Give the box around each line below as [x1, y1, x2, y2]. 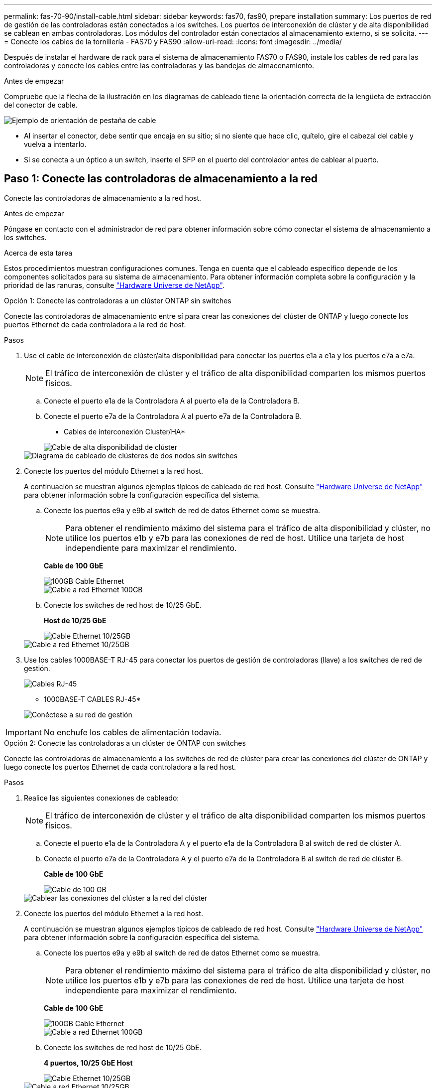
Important [5, 727, 42, 737]
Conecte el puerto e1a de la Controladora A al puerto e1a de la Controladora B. [44, 396, 300, 405]
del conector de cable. [4, 101, 78, 109]
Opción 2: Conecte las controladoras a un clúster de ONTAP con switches [4, 738, 246, 747]
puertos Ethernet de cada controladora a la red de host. [4, 320, 186, 329]
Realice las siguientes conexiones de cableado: [24, 793, 179, 802]
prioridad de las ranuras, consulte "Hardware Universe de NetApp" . [4, 280, 224, 289]
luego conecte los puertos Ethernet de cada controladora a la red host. [4, 762, 236, 771]
